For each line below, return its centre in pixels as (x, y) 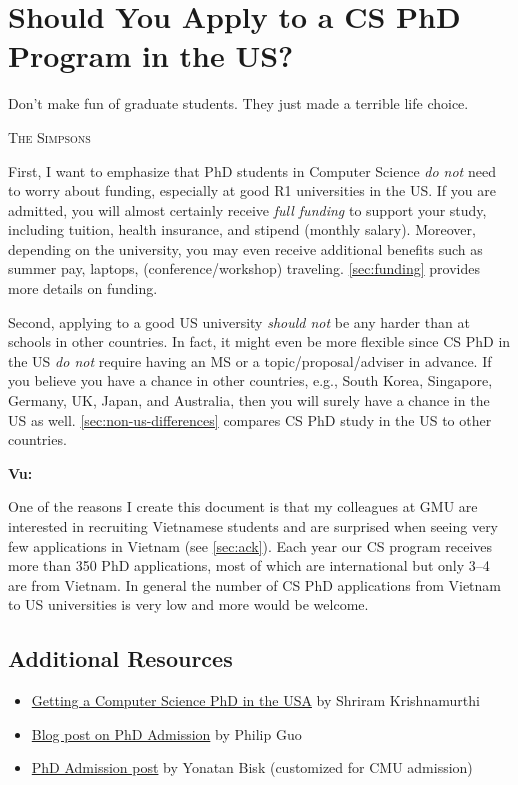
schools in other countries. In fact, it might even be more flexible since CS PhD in (259, 341)
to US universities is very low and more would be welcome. (188, 604)
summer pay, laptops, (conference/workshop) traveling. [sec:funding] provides (244, 268)
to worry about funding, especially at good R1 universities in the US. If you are (252, 190)
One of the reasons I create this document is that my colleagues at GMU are (243, 506)
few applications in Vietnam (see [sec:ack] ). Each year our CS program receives (250, 545)
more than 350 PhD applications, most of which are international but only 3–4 (249, 565)
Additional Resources (120, 658)
